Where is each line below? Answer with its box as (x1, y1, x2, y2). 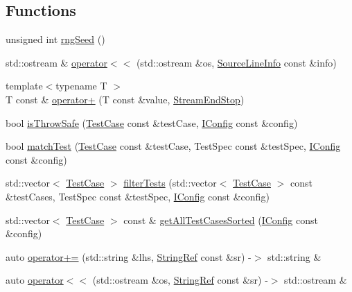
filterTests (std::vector (123, 175, 217, 190)
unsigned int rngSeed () (6, 32, 105, 46)
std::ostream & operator (6, 55, 107, 69)
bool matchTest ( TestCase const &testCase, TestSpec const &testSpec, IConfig (6, 139, 341, 153)
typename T (55, 78, 107, 93)
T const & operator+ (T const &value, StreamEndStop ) (6, 92, 245, 106)
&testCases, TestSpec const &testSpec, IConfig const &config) (6, 189, 270, 203)
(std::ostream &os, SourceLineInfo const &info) (136, 55, 337, 69)
